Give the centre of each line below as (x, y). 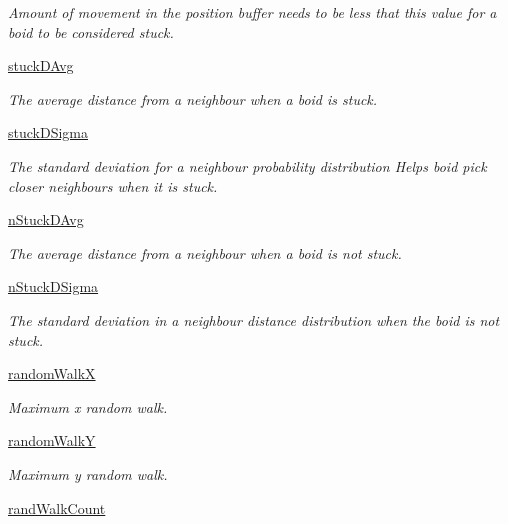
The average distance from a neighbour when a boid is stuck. (193, 98)
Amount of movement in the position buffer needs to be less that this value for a (252, 12)
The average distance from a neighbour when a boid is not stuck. (205, 252)
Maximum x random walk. (88, 406)
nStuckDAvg (46, 219)
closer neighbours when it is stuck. (113, 185)
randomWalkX (52, 373)
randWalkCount (57, 507)
